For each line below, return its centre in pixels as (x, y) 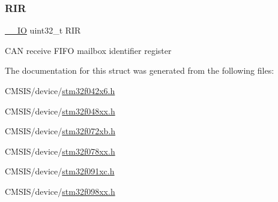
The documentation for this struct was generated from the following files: (140, 70)
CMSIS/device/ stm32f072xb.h (60, 131)
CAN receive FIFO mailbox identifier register (88, 50)
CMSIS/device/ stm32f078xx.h (60, 151)
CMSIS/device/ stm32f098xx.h (60, 191)
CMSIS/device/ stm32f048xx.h (60, 111)
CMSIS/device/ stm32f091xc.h (60, 171)
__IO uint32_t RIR (43, 30)
